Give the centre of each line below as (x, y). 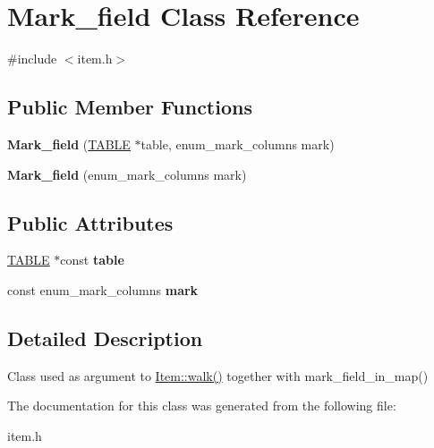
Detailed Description (105, 338)
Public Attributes (90, 222)
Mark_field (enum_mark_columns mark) (127, 174)
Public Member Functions (130, 107)
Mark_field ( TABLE (69, 144)
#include (32, 59)
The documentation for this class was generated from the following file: (202, 406)
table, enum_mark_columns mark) (238, 144)
